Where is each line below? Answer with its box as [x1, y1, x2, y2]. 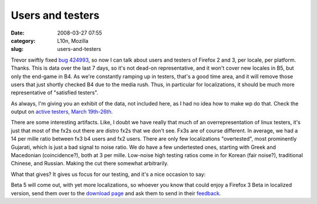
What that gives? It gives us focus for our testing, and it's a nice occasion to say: [11, 171, 206, 178]
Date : [11, 29, 25, 36]
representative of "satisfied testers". [11, 89, 99, 96]
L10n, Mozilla [57, 37, 89, 44]
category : [11, 37, 36, 44]
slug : [11, 46, 23, 53]
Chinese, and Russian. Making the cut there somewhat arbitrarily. [11, 160, 168, 167]
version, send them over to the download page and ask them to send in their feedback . [11, 189, 221, 196]
